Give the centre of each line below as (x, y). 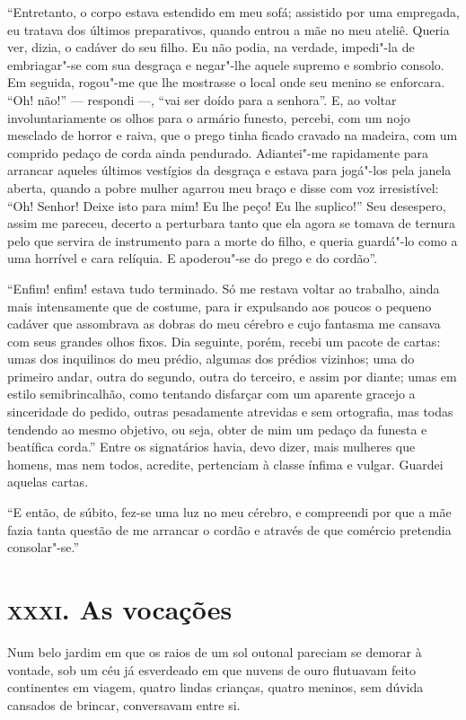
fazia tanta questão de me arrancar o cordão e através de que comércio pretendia (229, 529)
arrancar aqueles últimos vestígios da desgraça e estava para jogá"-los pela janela (229, 170)
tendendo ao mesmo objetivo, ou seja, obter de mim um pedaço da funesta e (217, 429)
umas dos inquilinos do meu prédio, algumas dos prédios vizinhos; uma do (211, 359)
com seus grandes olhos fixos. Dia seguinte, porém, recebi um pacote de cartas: (224, 341)
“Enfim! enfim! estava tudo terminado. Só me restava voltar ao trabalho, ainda (224, 288)
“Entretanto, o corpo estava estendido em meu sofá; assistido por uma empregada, (233, 12)
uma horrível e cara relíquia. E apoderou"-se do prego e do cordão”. (193, 258)
